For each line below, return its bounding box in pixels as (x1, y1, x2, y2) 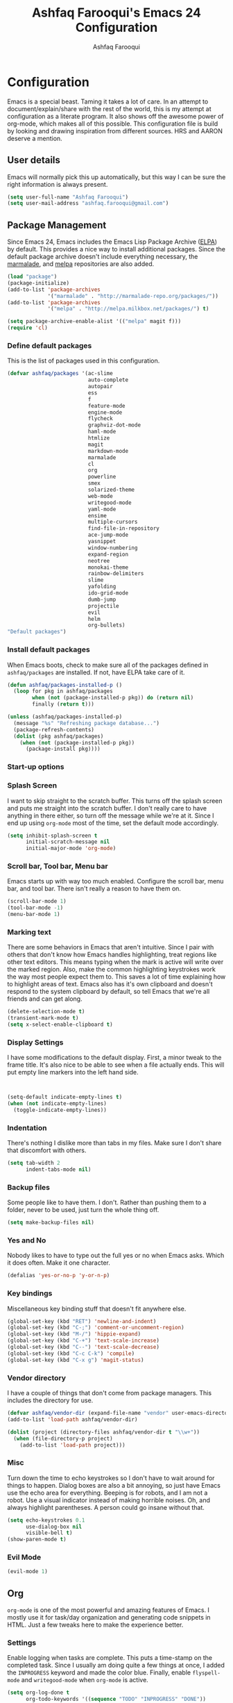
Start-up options (7, 762, 64, 772)
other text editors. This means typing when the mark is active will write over (7, 958, 224, 966)
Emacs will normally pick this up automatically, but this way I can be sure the (7, 172, 226, 181)
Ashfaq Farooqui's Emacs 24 (31, 5, 202, 21)
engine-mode (87, 408, 123, 416)
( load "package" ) (7, 273, 58, 281)
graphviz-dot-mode (87, 422, 141, 429)
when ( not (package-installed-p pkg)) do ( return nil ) (32, 695, 194, 701)
